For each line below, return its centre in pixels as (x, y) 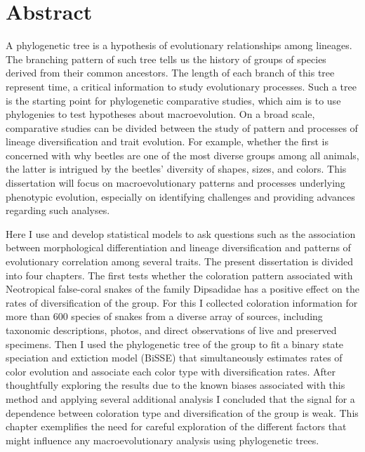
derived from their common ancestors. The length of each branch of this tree (170, 73)
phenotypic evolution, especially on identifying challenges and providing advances (180, 196)
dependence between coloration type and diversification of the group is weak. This (182, 412)
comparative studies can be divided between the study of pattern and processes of (182, 127)
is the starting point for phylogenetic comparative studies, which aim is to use (173, 100)
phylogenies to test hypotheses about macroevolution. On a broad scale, (160, 114)
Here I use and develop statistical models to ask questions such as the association (181, 233)
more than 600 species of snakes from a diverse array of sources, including (164, 316)
